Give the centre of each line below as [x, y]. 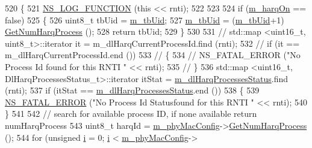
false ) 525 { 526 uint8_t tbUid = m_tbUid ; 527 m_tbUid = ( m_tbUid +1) [145, 19]
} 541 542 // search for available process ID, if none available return [131, 114]
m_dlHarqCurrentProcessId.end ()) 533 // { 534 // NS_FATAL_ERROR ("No [153, 55]
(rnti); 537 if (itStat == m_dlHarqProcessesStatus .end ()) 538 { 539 [132, 90]
